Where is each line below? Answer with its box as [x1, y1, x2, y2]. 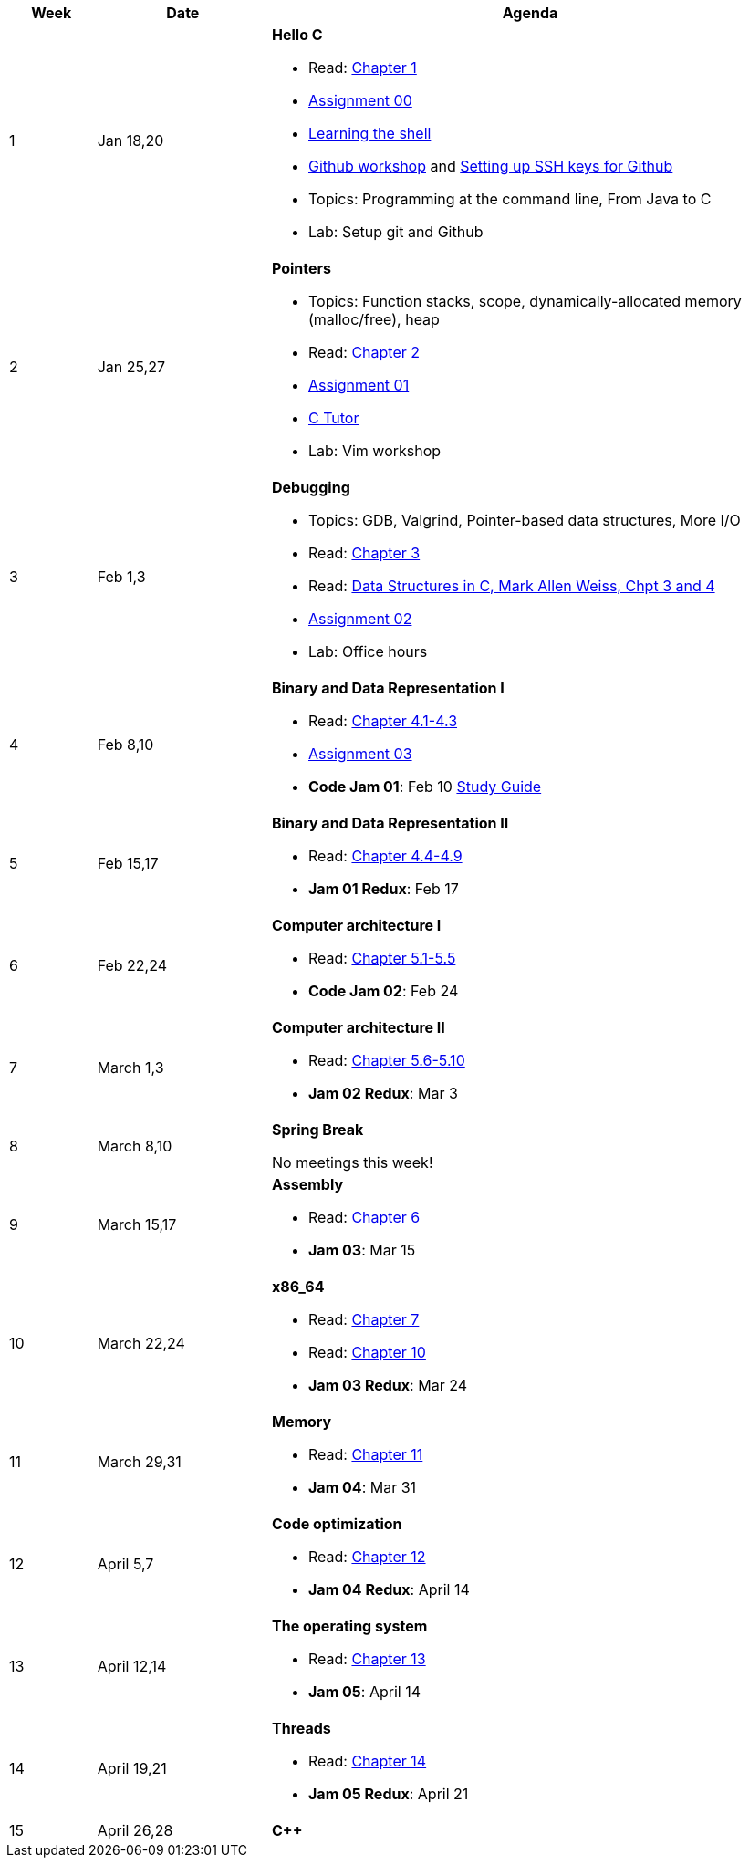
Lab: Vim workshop [307, 442, 442, 460]
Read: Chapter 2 [307, 343, 421, 361]
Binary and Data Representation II [271, 814, 509, 832]
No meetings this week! [271, 1153, 433, 1172]
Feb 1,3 [97, 568, 146, 586]
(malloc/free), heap [307, 310, 440, 328]
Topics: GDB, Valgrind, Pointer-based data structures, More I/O [307, 511, 741, 529]
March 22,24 [97, 1334, 185, 1352]
